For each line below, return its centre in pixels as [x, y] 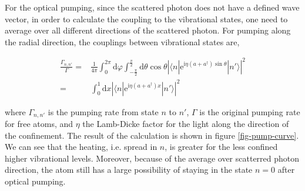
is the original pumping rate [250, 111]
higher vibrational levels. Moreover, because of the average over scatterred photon [152, 158]
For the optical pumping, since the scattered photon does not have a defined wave [152, 7]
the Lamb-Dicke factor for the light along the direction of [186, 124]
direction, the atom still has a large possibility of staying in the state [129, 170]
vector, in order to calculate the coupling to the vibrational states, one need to [146, 19]
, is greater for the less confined [221, 147]
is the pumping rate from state [103, 111]
